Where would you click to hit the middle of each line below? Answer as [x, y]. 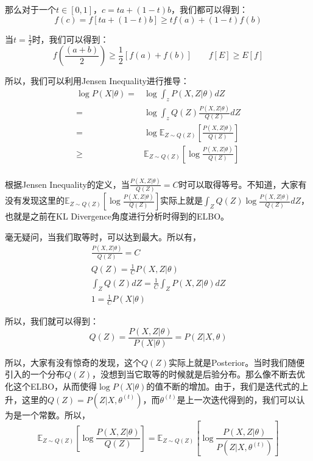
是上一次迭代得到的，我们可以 [237, 399]
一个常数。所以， [56, 414]
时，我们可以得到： [70, 39]
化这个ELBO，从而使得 [51, 386]
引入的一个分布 [35, 374]
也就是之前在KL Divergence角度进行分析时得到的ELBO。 [117, 216]
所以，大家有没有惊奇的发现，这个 [73, 362]
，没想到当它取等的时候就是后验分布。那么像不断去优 [199, 374]
